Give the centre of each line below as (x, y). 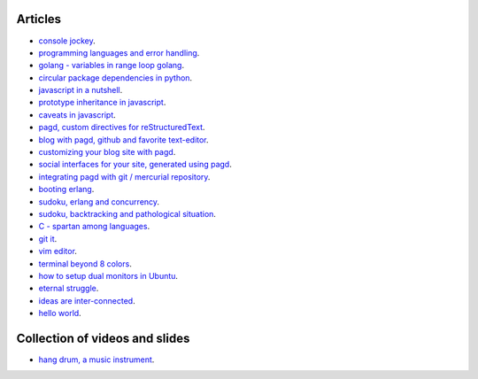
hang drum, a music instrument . (96, 360)
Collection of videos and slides (103, 338)
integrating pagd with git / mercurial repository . (124, 176)
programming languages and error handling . (119, 52)
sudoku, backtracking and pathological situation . (127, 213)
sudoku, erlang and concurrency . (99, 201)
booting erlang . (66, 189)
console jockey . (67, 41)
